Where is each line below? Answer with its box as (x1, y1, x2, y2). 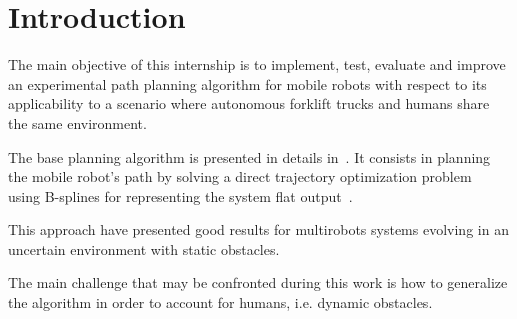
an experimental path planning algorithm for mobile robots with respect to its (8, 73, 487, 94)
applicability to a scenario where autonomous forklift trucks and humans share (8, 93, 490, 114)
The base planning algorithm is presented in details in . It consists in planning (8, 146, 491, 167)
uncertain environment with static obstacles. (8, 238, 280, 259)
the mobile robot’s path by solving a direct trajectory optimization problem (8, 166, 472, 187)
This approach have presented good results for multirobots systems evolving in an (8, 219, 509, 240)
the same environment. (8, 112, 147, 133)
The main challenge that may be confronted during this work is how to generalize (8, 272, 508, 293)
